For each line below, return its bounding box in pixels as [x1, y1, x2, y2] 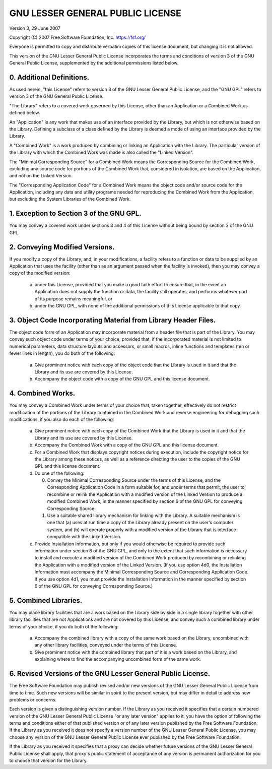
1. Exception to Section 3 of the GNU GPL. [9, 209, 142, 218]
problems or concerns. [9, 696, 57, 702]
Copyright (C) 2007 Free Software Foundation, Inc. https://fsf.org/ [9, 34, 146, 40]
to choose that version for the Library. [9, 757, 88, 763]
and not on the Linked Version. [9, 173, 73, 179]
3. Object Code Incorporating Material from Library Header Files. [9, 315, 216, 325]
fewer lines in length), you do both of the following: [9, 350, 115, 356]
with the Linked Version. [71, 534, 122, 540]
